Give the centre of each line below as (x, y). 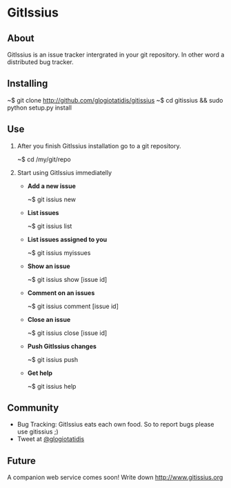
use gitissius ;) (38, 431)
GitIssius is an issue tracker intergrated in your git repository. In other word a (116, 54)
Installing (28, 84)
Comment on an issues (61, 293)
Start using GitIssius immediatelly (64, 172)
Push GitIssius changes (62, 346)
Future (22, 461)
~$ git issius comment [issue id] (73, 306)
